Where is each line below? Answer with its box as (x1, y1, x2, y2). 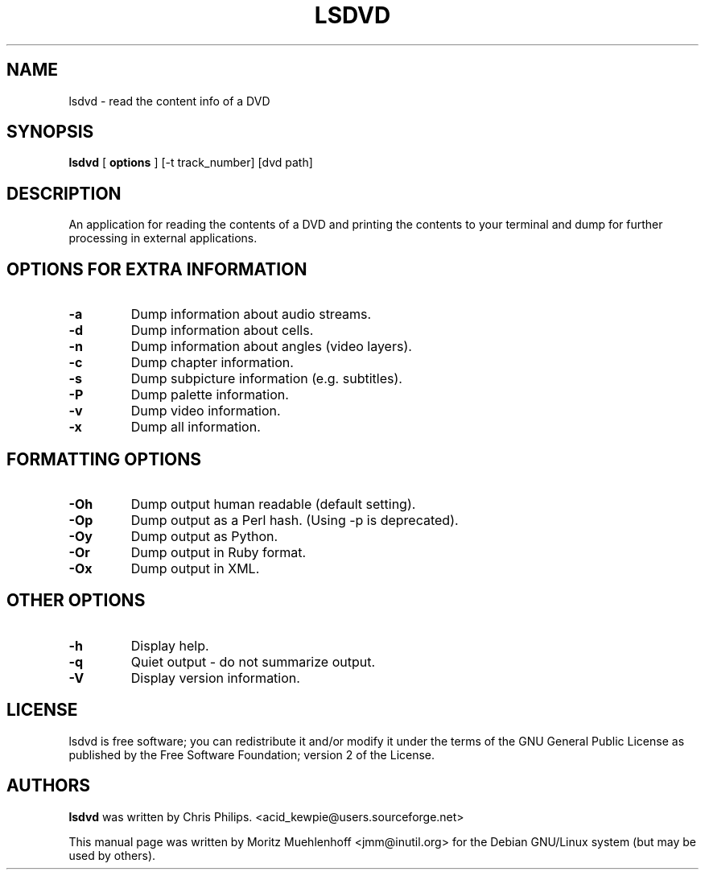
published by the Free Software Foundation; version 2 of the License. (68, 747, 435, 762)
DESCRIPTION (6, 183, 122, 204)
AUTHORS (6, 775, 91, 796)
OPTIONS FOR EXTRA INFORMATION (6, 258, 307, 279)
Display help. (130, 637, 209, 654)
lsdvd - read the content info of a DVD (68, 93, 270, 108)
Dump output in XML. (130, 560, 260, 576)
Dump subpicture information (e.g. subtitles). (130, 370, 402, 387)
